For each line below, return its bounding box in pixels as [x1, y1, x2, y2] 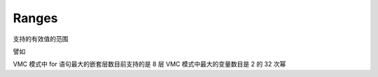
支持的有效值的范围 [13, 35, 69, 43]
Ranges [13, 10, 58, 26]
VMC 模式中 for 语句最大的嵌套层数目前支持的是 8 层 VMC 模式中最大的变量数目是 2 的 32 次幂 [13, 60, 286, 69]
